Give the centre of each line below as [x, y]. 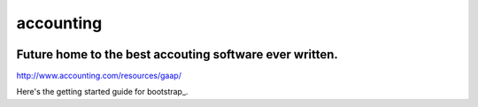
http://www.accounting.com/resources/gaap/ [99, 76]
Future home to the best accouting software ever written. [177, 54]
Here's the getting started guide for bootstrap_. [102, 92]
